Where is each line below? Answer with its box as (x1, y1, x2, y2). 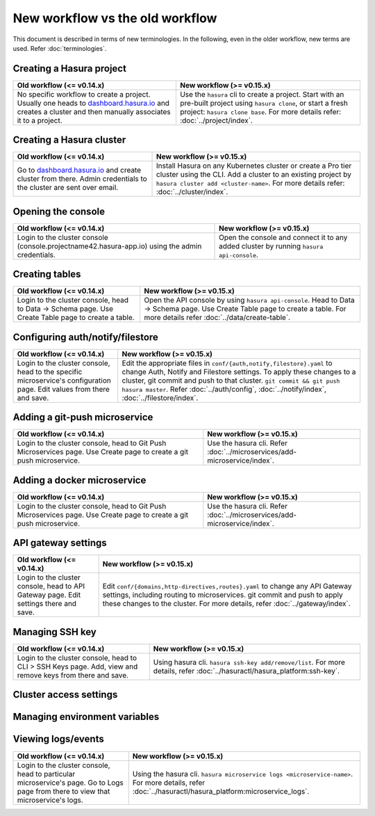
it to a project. (17, 115, 62, 125)
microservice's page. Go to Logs (17, 778, 124, 787)
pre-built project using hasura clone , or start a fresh (179, 98, 349, 108)
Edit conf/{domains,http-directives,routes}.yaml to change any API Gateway (102, 582, 352, 591)
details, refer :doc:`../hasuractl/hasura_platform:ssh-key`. (153, 666, 340, 675)
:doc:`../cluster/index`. (156, 187, 228, 197)
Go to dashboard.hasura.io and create (17, 166, 142, 175)
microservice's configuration (17, 376, 111, 385)
